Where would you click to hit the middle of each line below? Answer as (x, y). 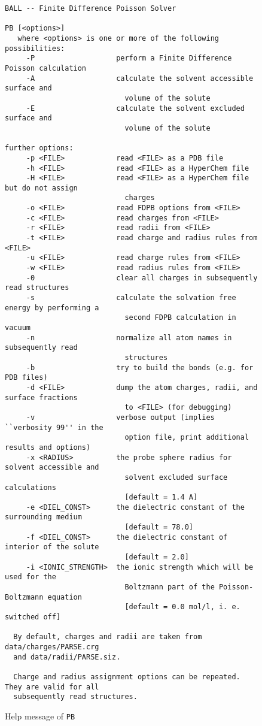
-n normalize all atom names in (129, 338)
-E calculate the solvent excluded (135, 108)
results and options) (48, 447)
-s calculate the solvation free (131, 298)
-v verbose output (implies (120, 417)
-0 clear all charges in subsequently (142, 278)
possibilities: (35, 48)
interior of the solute (52, 547)
